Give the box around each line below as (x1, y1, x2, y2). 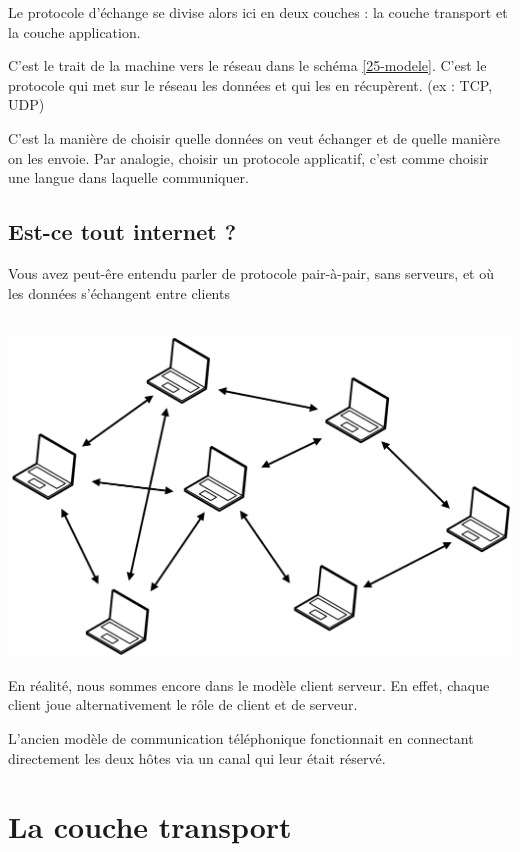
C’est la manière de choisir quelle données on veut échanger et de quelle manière (8, 127, 500, 148)
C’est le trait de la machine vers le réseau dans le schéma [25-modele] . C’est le (8, 55, 487, 76)
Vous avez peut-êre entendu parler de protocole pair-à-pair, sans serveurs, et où (8, 262, 495, 283)
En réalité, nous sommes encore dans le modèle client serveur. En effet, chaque (8, 674, 490, 695)
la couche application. (8, 21, 141, 42)
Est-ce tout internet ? (8, 216, 237, 247)
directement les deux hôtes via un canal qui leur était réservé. (8, 747, 386, 768)
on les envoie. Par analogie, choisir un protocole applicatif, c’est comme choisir (8, 147, 489, 168)
